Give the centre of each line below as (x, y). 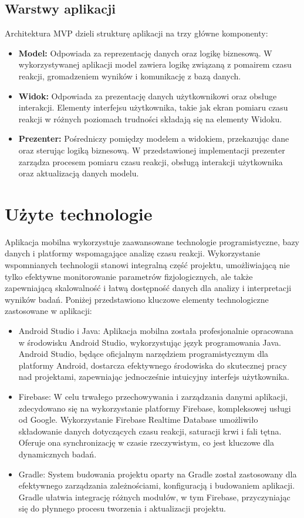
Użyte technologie (79, 213)
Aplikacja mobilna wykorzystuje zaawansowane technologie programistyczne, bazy (152, 241)
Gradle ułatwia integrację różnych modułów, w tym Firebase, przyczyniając (154, 497)
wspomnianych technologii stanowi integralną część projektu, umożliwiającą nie (147, 265)
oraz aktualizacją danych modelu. (79, 173)
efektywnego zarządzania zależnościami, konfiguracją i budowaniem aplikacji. (157, 485)
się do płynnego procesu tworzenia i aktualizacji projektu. (122, 508)
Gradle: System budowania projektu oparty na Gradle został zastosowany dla (158, 474)
